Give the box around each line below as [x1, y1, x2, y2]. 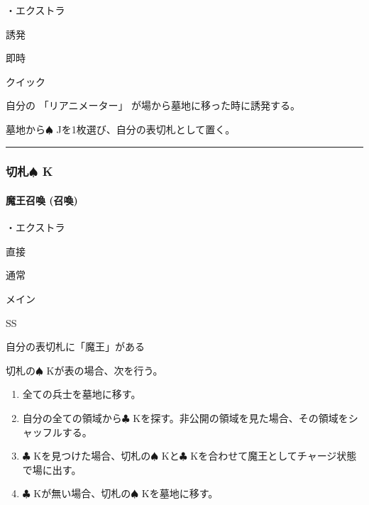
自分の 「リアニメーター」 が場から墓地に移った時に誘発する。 [6, 98, 301, 113]
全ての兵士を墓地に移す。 [22, 387, 141, 401]
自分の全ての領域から [22, 410, 122, 425]
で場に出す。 [22, 462, 82, 477]
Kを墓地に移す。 [141, 486, 219, 501]
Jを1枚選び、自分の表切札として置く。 [56, 121, 236, 136]
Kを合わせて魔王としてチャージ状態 [190, 448, 357, 463]
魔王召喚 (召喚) [6, 193, 78, 207]
